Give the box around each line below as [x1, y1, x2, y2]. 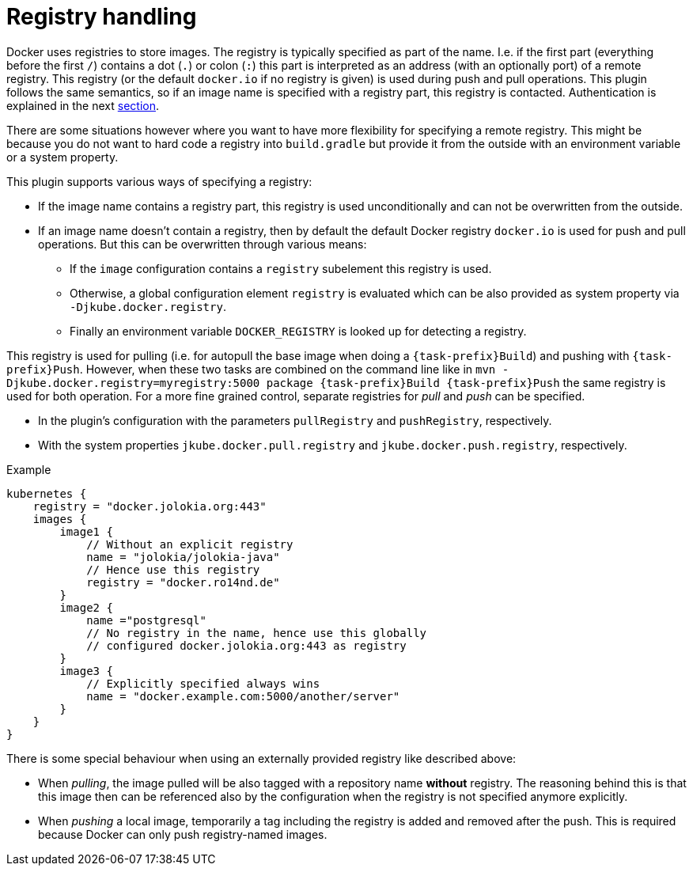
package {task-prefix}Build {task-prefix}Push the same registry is [266, 375, 666, 389]
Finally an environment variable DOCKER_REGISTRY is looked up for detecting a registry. [70, 324, 527, 338]
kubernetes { [6, 487, 87, 500]
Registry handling [6, 3, 197, 30]
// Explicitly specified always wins [86, 677, 320, 690]
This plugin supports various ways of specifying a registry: [6, 174, 312, 188]
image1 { [59, 525, 113, 538]
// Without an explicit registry [86, 537, 293, 551]
